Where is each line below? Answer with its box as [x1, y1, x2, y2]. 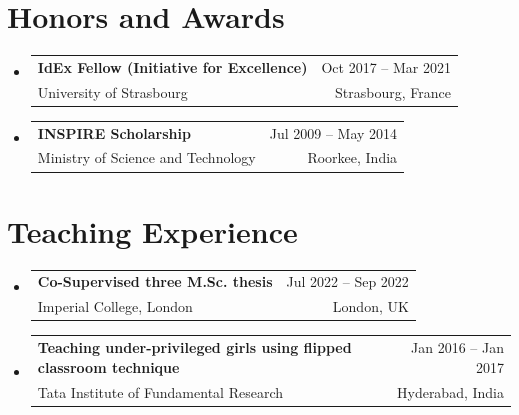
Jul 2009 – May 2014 [269, 122, 398, 143]
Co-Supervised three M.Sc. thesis [37, 271, 273, 292]
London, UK [332, 296, 409, 317]
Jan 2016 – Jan [411, 337, 504, 358]
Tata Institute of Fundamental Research [37, 381, 283, 402]
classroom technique [37, 356, 180, 377]
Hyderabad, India [396, 381, 504, 402]
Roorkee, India [307, 147, 398, 168]
